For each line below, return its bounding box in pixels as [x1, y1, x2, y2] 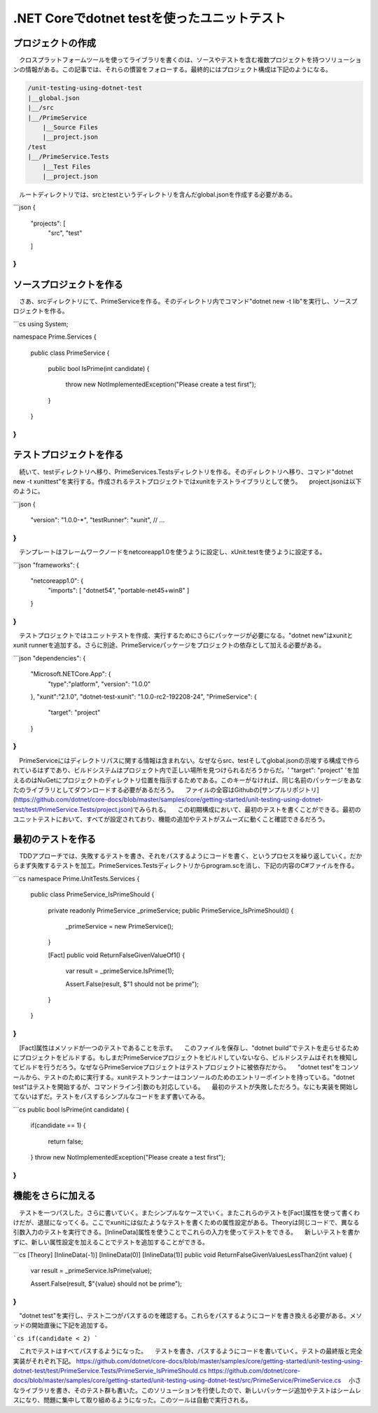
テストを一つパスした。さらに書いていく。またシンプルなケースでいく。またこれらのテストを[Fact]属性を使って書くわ [18, 1208, 360, 1217]
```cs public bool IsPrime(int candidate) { [13, 1105, 129, 1113]
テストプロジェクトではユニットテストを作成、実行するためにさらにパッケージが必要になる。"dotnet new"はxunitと [18, 631, 353, 640]
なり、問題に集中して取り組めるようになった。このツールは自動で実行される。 [24, 1396, 252, 1405]
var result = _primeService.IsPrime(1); [65, 966, 174, 976]
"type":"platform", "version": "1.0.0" [48, 680, 151, 688]
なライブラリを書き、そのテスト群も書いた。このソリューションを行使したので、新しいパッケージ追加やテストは [13, 1386, 337, 1394]
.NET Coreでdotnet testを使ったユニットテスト [13, 10, 286, 26]
